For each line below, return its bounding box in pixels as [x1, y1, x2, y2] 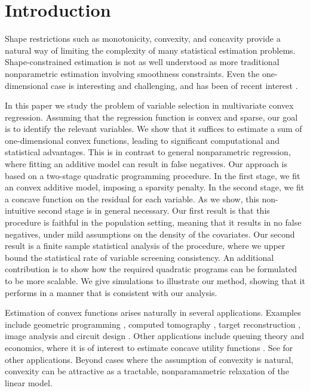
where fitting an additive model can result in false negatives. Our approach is [5, 158, 287, 170]
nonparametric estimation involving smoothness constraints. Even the [5, 67, 260, 79]
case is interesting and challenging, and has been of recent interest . [51, 79, 298, 91]
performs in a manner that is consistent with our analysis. [5, 286, 217, 298]
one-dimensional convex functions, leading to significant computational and [5, 134, 280, 146]
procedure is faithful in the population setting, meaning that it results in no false [5, 216, 302, 229]
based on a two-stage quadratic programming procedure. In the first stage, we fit [5, 169, 300, 181]
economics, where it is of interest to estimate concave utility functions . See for [5, 341, 293, 353]
